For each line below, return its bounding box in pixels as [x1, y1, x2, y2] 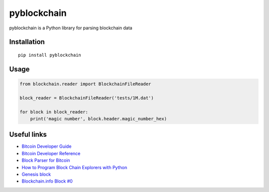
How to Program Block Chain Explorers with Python [21, 164, 127, 170]
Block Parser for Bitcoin [21, 157, 70, 164]
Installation [9, 38, 45, 46]
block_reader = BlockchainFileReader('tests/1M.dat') [19, 95, 154, 100]
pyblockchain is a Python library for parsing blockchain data [9, 25, 133, 31]
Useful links [9, 130, 47, 139]
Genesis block [21, 171, 51, 177]
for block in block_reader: [19, 109, 88, 114]
